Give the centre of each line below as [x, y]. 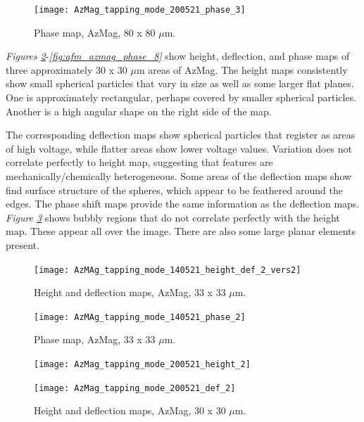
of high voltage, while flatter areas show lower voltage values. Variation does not [179, 148]
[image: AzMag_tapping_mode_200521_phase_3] [140, 10]
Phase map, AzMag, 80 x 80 [95, 32]
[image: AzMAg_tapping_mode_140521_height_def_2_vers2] [168, 270]
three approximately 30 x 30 [67, 69]
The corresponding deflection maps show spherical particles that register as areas [181, 135]
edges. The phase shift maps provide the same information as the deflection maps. [183, 204]
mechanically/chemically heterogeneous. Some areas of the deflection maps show [179, 176]
